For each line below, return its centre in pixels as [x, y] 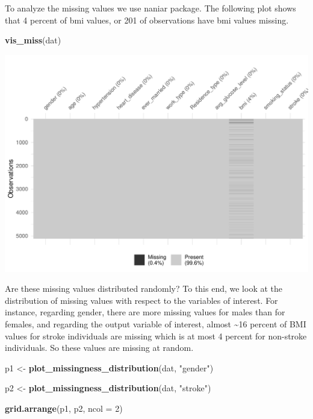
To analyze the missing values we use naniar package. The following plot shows [150, 8]
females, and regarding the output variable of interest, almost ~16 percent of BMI [156, 323]
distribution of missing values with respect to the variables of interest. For [141, 300]
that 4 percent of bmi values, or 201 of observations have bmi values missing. [147, 20]
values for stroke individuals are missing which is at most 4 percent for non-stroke [156, 336]
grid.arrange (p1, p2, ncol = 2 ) [64, 408]
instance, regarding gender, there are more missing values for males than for [145, 312]
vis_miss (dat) [33, 40]
